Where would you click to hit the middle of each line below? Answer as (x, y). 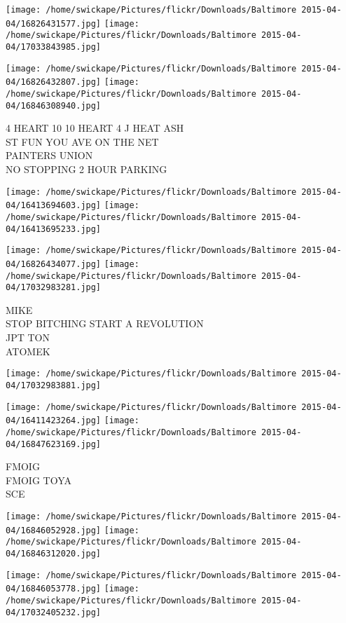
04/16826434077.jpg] (54, 264)
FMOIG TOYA (39, 480)
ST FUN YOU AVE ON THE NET (82, 141)
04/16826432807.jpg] (54, 82)
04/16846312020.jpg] (54, 553)
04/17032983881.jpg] (54, 385)
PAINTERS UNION (49, 155)
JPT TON (28, 337)
